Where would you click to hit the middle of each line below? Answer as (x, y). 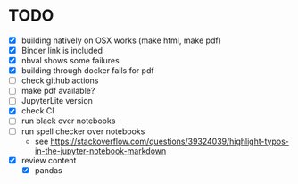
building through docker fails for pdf (87, 71)
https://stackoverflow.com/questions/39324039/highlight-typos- (170, 141)
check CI (37, 111)
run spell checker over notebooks (83, 131)
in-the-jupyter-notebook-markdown (100, 151)
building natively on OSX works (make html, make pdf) (121, 40)
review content (49, 160)
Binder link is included (62, 50)
